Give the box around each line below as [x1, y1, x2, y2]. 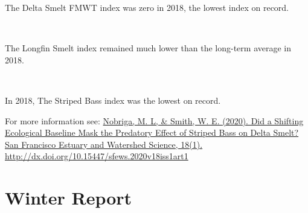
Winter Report [5, 185, 132, 210]
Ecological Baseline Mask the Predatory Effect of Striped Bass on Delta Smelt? [5, 126, 299, 139]
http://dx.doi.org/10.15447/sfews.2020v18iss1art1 [5, 150, 188, 162]
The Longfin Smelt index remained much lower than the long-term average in [5, 42, 291, 54]
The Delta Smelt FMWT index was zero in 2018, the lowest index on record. [5, 1, 289, 13]
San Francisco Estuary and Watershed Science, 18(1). [5, 138, 203, 150]
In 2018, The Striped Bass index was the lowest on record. [5, 94, 221, 106]
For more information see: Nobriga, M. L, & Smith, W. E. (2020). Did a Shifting [5, 114, 304, 127]
